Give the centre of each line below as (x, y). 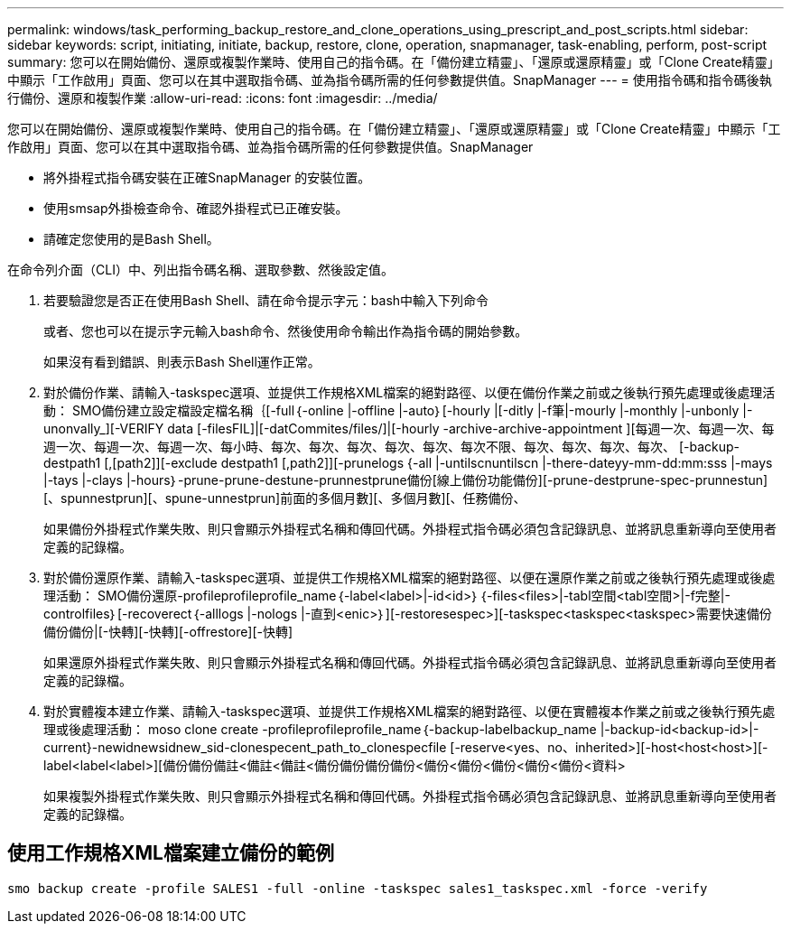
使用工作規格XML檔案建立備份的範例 (171, 853)
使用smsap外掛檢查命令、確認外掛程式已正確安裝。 (196, 208)
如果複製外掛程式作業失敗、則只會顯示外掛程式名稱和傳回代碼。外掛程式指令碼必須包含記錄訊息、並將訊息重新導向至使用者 (410, 796)
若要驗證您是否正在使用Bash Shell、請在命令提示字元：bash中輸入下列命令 (266, 300)
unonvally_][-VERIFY (104, 428)
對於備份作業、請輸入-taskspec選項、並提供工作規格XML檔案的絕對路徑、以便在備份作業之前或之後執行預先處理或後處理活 (409, 392)
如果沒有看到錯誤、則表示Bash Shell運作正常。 (182, 362)
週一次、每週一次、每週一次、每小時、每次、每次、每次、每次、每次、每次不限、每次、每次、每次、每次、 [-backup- (392, 447)
